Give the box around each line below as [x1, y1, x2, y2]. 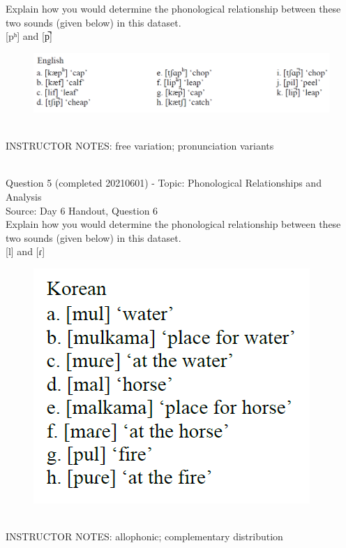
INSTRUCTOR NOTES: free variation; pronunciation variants [6, 138, 274, 153]
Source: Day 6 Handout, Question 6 [6, 203, 158, 217]
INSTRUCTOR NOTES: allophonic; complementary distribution [6, 529, 283, 544]
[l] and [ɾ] [6, 244, 45, 259]
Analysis [6, 189, 42, 204]
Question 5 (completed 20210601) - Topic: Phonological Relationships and [6, 175, 322, 190]
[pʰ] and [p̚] [6, 29, 52, 43]
